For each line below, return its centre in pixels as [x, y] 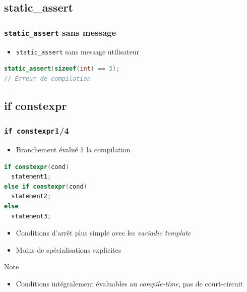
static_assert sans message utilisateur [78, 51]
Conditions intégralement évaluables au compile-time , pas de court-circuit [129, 283]
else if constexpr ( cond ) [46, 186]
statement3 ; [31, 216]
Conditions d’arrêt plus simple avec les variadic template [103, 233]
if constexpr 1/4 [37, 130]
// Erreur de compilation [47, 78]
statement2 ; [31, 196]
